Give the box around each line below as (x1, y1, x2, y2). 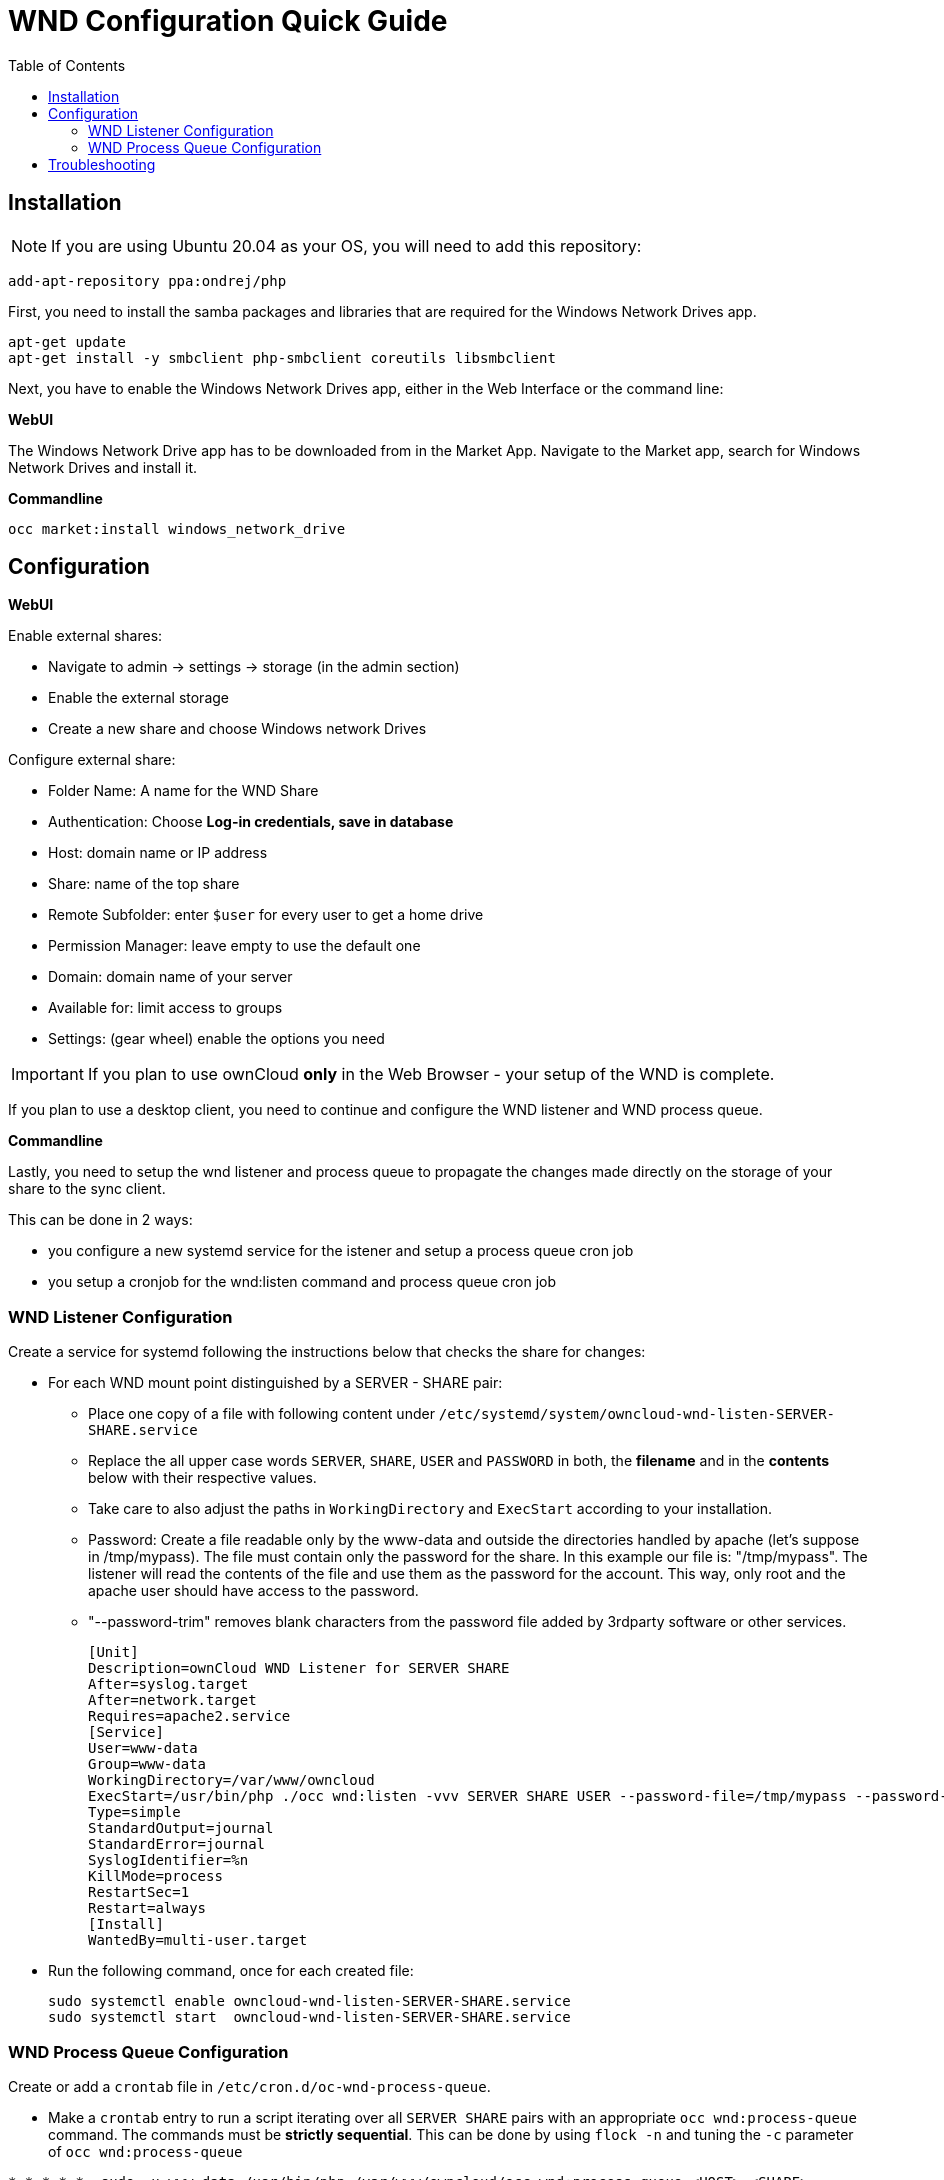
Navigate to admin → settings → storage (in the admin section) (48, 658, 460, 676)
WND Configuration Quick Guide (8, 4, 448, 38)
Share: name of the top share (48, 875, 240, 893)
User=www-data (88, 1740, 198, 1757)
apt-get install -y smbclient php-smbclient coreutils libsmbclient (8, 349, 556, 366)
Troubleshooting (48, 155, 156, 173)
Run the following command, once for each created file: (48, 1962, 414, 1980)
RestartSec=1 (88, 1884, 190, 1901)
